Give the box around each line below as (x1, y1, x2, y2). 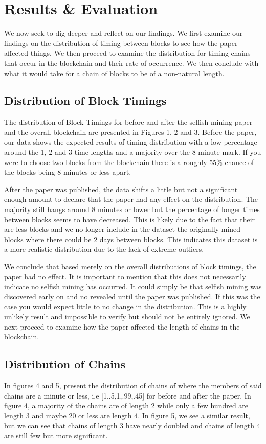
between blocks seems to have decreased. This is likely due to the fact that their (4, 214, 255, 224)
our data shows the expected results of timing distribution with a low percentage (4, 136, 257, 147)
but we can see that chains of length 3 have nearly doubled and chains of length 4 (4, 420, 260, 431)
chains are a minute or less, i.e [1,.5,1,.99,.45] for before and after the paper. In (4, 390, 251, 401)
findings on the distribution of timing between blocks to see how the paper (4, 37, 238, 48)
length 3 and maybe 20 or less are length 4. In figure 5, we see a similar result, (4, 410, 250, 420)
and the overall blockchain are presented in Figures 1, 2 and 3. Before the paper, (4, 126, 257, 137)
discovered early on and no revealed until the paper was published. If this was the (4, 291, 260, 301)
